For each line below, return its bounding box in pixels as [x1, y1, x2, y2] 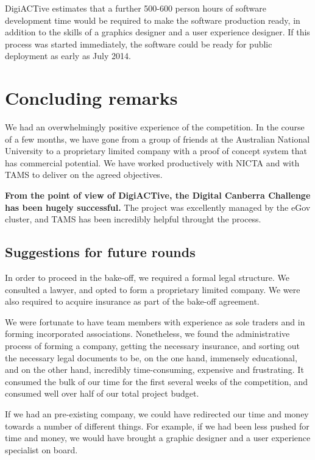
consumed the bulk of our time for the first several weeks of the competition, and [5, 375, 308, 387]
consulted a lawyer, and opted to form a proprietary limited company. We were [5, 283, 300, 295]
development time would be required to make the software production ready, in [5, 13, 300, 26]
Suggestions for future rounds [5, 242, 196, 261]
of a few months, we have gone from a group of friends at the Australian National [5, 132, 310, 145]
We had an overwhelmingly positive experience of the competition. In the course [5, 121, 305, 133]
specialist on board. [5, 443, 78, 456]
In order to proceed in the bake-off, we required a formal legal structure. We [5, 271, 290, 284]
